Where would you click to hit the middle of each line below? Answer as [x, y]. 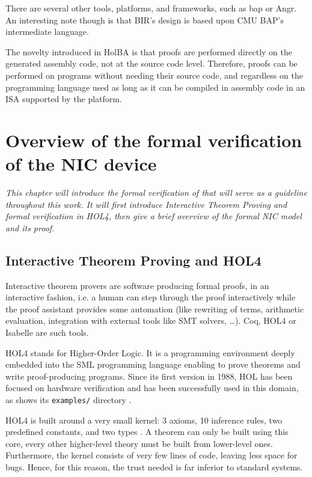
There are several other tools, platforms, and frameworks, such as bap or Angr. [151, 8]
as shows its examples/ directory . [69, 399]
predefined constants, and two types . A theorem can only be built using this [147, 432]
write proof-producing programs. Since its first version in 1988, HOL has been [149, 376]
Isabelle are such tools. [47, 333]
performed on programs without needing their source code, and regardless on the [154, 75]
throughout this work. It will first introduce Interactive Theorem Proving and [146, 204]
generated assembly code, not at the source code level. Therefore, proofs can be [151, 63]
